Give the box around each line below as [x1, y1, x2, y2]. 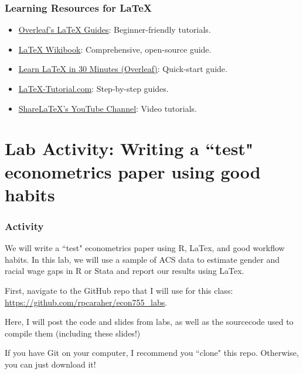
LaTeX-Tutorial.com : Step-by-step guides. [18, 83, 169, 94]
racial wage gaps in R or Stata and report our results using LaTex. [5, 265, 244, 277]
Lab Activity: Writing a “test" [5, 136, 254, 160]
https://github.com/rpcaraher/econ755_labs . [5, 296, 168, 308]
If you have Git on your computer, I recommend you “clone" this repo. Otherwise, [5, 346, 299, 359]
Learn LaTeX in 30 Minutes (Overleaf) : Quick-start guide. [18, 63, 227, 75]
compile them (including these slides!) [5, 327, 141, 339]
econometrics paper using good [5, 159, 261, 183]
